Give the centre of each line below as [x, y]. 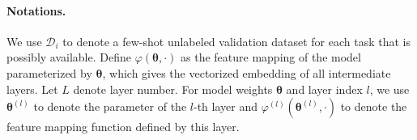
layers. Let [32, 89]
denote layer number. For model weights [173, 89]
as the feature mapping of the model [271, 57]
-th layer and [225, 106]
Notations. [36, 10]
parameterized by [49, 72]
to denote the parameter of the [110, 106]
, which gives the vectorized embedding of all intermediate [247, 72]
